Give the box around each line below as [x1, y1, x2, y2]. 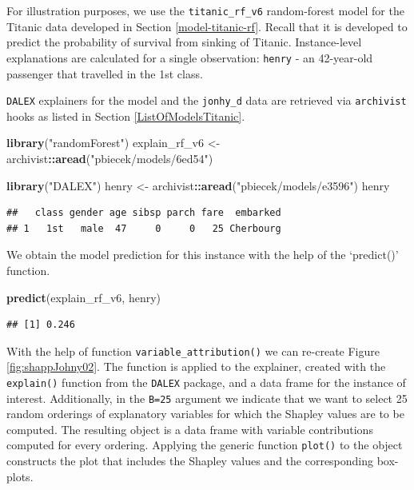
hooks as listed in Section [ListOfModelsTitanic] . [6, 107, 245, 124]
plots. [6, 468, 34, 484]
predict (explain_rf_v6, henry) [6, 289, 161, 305]
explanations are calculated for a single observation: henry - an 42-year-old [6, 49, 373, 66]
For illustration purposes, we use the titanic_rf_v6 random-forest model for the [6, 2, 404, 18]
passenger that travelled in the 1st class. [6, 65, 203, 82]
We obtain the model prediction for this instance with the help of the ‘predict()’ [6, 246, 399, 263]
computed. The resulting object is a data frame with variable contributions [6, 420, 373, 437]
